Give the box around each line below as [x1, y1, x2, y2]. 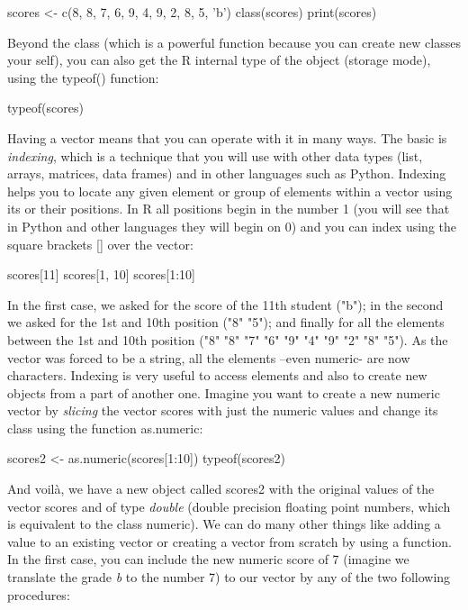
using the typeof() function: [7, 68, 159, 86]
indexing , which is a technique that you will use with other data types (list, [7, 146, 423, 165]
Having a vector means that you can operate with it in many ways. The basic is [7, 128, 447, 147]
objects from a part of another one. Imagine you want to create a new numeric [7, 383, 440, 402]
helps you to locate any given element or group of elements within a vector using [7, 181, 453, 200]
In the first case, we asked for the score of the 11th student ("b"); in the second [7, 295, 444, 314]
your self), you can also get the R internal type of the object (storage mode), [7, 50, 431, 69]
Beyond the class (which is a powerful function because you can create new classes [7, 32, 461, 51]
